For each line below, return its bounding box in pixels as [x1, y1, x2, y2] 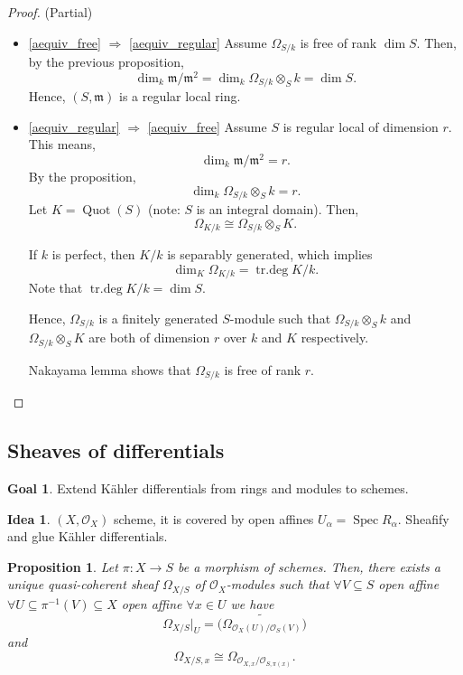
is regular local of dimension [282, 117, 439, 136]
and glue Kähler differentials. [7, 527, 168, 546]
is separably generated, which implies [167, 245, 373, 264]
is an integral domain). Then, [196, 200, 359, 219]
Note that [28, 278, 83, 297]
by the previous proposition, [28, 52, 184, 71]
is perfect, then [51, 245, 135, 264]
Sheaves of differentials [7, 436, 225, 464]
